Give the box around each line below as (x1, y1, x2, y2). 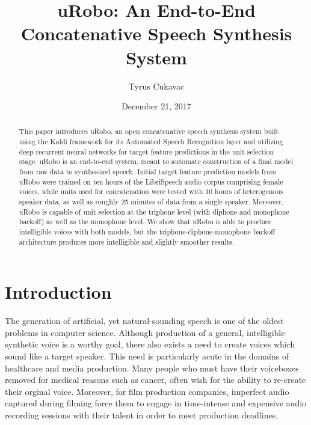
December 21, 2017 (122, 100, 191, 112)
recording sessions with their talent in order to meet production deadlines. (5, 409, 279, 421)
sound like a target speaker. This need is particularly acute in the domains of (5, 350, 289, 362)
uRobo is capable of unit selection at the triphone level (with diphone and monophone (19, 206, 289, 216)
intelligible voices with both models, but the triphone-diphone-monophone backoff (19, 227, 276, 237)
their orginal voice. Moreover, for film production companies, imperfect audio (5, 385, 289, 397)
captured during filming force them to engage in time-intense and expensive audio (5, 397, 307, 409)
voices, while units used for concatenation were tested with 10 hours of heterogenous (19, 186, 283, 197)
